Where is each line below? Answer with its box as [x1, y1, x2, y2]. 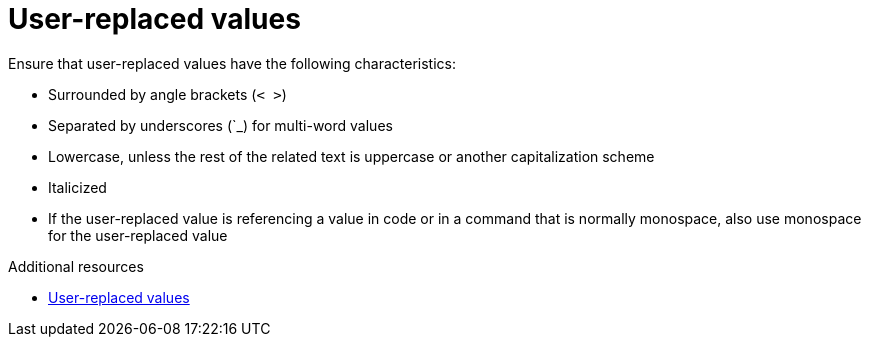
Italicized [48, 178, 107, 196]
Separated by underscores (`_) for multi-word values [48, 116, 393, 134]
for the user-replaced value [48, 226, 228, 244]
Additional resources [8, 257, 144, 275]
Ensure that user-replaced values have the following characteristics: [8, 54, 456, 72]
